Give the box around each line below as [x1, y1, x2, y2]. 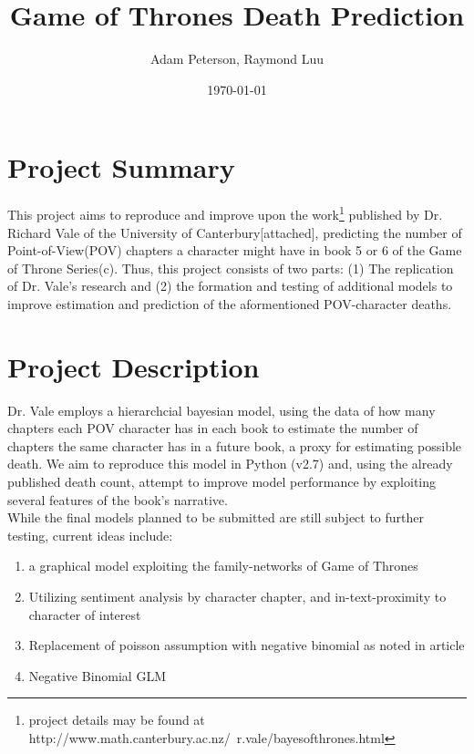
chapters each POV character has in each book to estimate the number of [7, 418, 418, 438]
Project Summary [7, 149, 235, 186]
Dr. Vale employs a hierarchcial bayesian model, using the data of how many [7, 400, 436, 419]
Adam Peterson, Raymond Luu [149, 49, 325, 68]
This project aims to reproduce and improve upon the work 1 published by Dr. [7, 202, 443, 223]
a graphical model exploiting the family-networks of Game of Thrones [28, 556, 418, 575]
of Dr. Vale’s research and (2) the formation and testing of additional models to [7, 276, 453, 295]
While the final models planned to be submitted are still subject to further [7, 508, 425, 527]
